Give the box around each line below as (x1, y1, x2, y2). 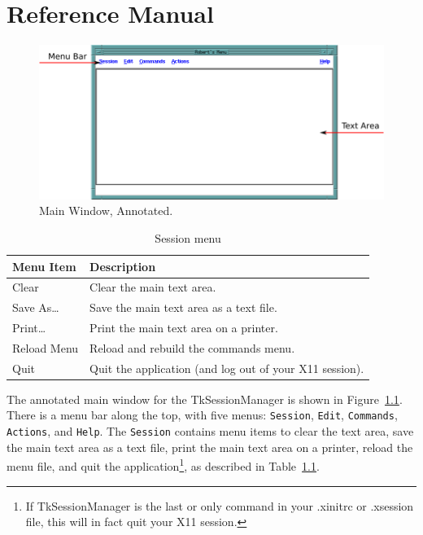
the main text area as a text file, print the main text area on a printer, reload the (7, 438, 413, 455)
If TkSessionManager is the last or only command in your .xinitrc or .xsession (25, 497, 414, 514)
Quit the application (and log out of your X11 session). (89, 359, 364, 376)
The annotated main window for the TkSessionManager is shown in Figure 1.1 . (7, 390, 403, 407)
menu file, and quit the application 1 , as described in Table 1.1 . (7, 455, 320, 475)
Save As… (12, 299, 59, 316)
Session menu (155, 229, 221, 246)
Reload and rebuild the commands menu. (89, 339, 295, 356)
